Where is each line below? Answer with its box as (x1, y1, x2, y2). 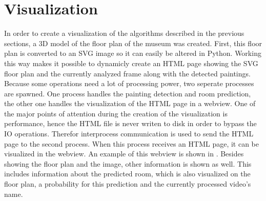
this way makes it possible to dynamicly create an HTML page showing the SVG (4, 57, 258, 68)
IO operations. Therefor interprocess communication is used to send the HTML (4, 128, 254, 139)
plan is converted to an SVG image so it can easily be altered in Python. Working (4, 48, 261, 58)
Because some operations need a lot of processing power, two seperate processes (4, 78, 254, 89)
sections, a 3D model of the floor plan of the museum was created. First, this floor (4, 37, 262, 48)
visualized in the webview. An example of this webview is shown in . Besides (4, 148, 244, 159)
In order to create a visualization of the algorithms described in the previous (4, 28, 244, 38)
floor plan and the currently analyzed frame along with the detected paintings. (4, 68, 251, 78)
